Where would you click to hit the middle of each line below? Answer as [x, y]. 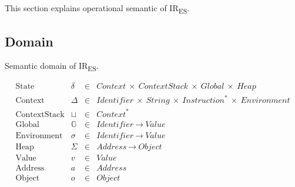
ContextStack [40, 114]
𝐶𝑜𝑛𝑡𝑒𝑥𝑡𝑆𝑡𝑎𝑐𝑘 [163, 87]
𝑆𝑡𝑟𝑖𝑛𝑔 [158, 101]
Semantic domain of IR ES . [52, 66]
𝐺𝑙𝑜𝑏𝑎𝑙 [212, 87]
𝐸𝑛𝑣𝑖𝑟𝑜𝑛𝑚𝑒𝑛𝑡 [265, 101]
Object [28, 178]
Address [30, 168]
